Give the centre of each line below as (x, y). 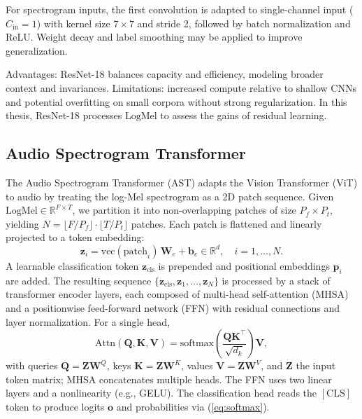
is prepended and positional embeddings (244, 265)
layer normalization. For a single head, (88, 321)
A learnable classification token (72, 265)
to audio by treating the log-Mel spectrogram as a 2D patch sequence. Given (170, 196)
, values (197, 365)
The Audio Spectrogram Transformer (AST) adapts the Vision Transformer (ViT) (182, 182)
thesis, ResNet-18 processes (64, 115)
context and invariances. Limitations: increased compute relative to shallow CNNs (181, 87)
